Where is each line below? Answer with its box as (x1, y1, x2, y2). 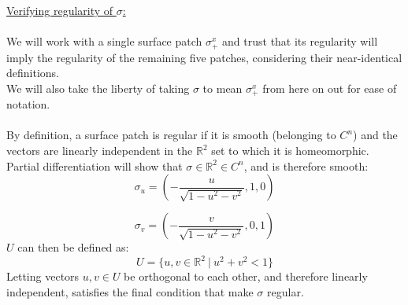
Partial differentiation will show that (6, 157, 183, 174)
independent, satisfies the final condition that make (6, 283, 254, 299)
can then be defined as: (17, 239, 129, 255)
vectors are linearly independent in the (6, 142, 193, 159)
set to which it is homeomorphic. (211, 142, 369, 159)
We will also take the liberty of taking (6, 79, 190, 96)
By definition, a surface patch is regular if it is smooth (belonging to (6, 127, 336, 143)
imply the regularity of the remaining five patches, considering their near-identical (6, 49, 402, 65)
